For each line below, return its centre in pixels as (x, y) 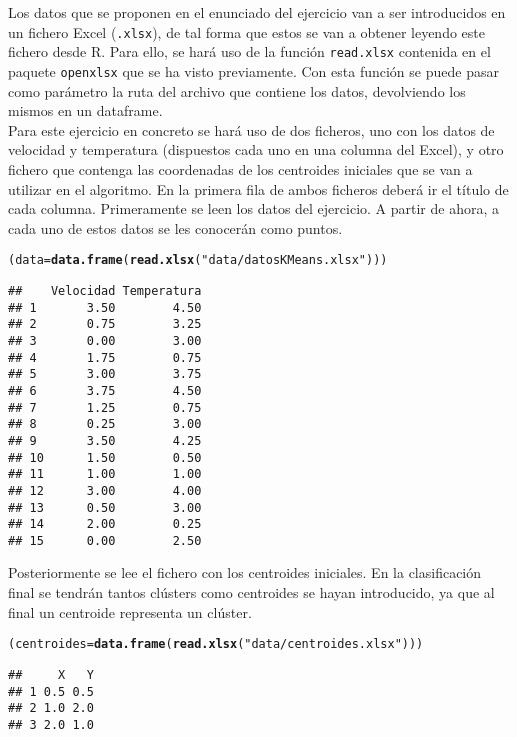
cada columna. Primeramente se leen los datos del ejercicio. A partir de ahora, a (254, 208)
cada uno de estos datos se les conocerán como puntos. (175, 227)
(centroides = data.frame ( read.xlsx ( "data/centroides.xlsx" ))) (216, 644)
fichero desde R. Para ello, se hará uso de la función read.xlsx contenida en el (249, 51)
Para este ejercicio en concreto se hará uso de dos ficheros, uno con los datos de (251, 129)
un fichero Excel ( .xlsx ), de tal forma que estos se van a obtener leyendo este (246, 31)
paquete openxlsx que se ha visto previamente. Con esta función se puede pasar (253, 70)
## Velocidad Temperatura (105, 290)
